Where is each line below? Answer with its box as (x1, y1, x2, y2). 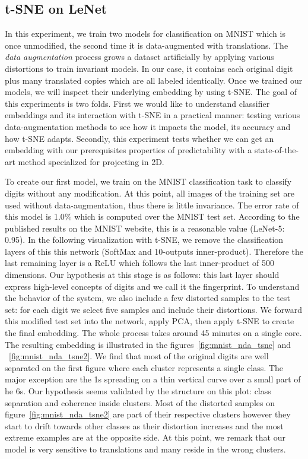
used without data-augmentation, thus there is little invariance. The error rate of (5, 198, 299, 211)
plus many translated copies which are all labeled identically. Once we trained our (5, 74, 303, 86)
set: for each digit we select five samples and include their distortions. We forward (5, 303, 303, 315)
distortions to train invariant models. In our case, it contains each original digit (5, 62, 293, 74)
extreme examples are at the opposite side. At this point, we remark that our (5, 431, 285, 444)
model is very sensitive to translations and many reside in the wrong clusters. (5, 442, 286, 455)
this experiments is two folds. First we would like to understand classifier (5, 97, 270, 109)
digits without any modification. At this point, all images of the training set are (5, 186, 295, 199)
